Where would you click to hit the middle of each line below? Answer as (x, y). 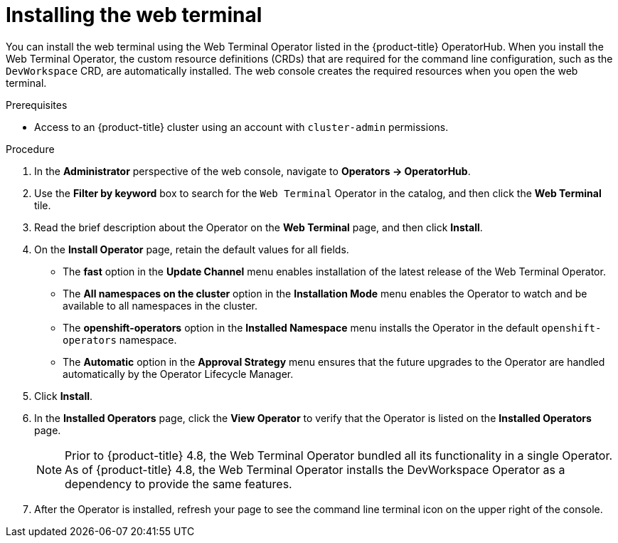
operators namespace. (120, 339)
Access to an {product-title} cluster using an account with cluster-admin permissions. (241, 127)
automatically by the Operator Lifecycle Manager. (178, 374)
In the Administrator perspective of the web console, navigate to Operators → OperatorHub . (252, 171)
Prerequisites (37, 105)
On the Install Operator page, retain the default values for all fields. (192, 249)
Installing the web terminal (134, 15)
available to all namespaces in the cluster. (160, 305)
